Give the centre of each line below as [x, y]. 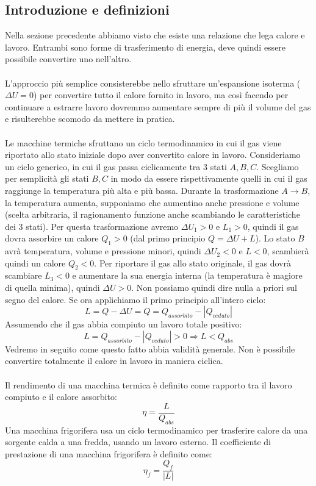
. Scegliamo [278, 166]
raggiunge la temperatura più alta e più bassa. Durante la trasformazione [142, 190]
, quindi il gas [273, 226]
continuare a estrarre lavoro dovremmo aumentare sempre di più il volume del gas [158, 106]
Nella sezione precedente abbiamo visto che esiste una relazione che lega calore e [155, 35]
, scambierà [288, 251]
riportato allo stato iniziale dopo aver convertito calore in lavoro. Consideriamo [153, 155]
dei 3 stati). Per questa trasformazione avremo [92, 226]
